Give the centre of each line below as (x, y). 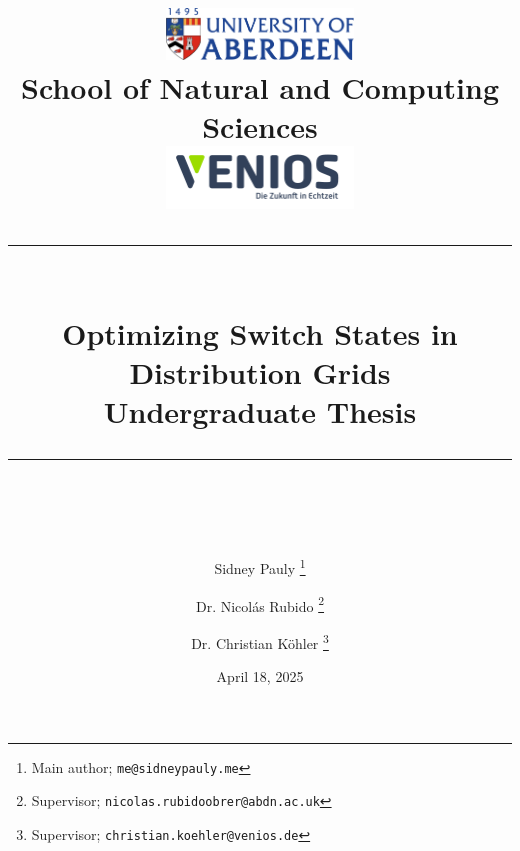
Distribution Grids (260, 371)
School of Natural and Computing (260, 86)
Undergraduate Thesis (260, 410)
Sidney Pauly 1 (260, 566)
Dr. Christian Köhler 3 (260, 641)
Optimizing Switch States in (260, 332)
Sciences (260, 126)
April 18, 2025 (260, 676)
